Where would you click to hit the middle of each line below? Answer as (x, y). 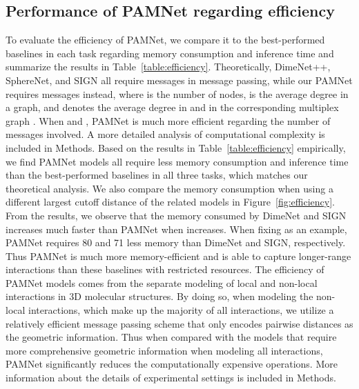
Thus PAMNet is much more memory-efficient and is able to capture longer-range (178, 256)
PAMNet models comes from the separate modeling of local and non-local (162, 282)
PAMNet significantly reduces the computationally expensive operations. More (172, 364)
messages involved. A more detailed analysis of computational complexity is (165, 134)
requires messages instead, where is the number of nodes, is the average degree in (177, 93)
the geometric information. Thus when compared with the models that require (171, 337)
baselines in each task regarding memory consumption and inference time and (170, 53)
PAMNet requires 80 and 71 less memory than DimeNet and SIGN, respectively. (176, 242)
